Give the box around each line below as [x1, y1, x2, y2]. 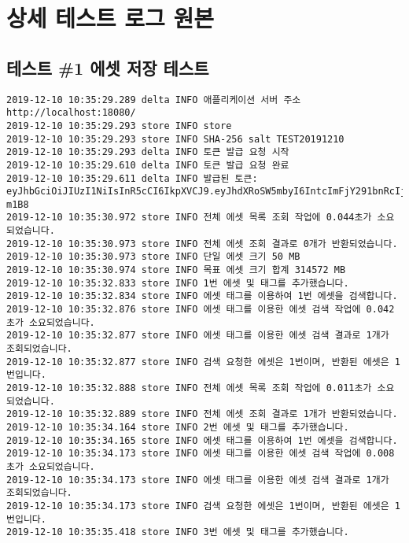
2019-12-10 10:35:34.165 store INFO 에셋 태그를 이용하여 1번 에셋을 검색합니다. [6, 434, 398, 446]
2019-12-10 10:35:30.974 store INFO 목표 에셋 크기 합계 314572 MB [6, 264, 346, 276]
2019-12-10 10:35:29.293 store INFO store [6, 120, 232, 131]
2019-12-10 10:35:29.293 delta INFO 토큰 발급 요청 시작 [6, 146, 289, 158]
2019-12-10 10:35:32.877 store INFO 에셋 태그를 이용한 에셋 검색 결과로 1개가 [6, 330, 389, 342]
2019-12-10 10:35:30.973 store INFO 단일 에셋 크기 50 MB [6, 251, 300, 263]
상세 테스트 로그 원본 [6, 2, 215, 34]
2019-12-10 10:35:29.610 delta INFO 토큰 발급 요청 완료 [6, 159, 289, 171]
